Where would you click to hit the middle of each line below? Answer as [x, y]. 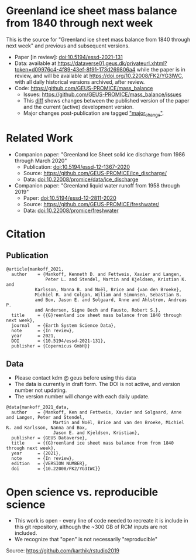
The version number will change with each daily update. [82, 397]
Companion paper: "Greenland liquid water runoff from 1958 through [97, 185]
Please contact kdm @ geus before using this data [75, 378]
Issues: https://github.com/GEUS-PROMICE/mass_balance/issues [102, 94]
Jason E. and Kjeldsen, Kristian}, [97, 433]
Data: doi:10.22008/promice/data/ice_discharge [81, 179]
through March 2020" [41, 161]
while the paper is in [161, 69]
